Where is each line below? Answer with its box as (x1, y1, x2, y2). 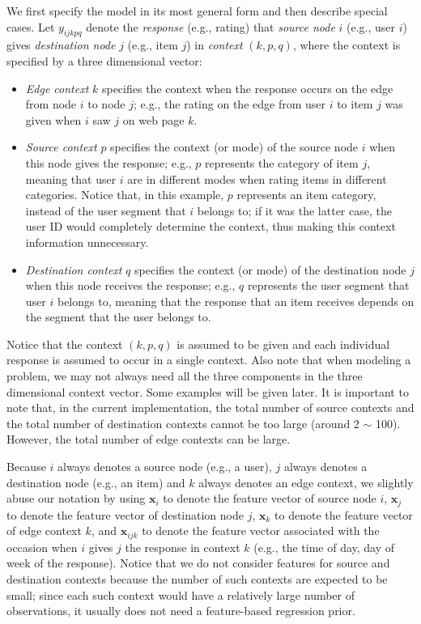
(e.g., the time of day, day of (253, 538, 395, 555)
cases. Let (6, 18, 55, 35)
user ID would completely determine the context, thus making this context (25, 218, 396, 235)
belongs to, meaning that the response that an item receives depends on (57, 292, 415, 309)
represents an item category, (236, 186, 376, 203)
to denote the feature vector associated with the (142, 522, 380, 539)
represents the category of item (205, 154, 359, 171)
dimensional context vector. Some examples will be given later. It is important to (6, 383, 409, 400)
